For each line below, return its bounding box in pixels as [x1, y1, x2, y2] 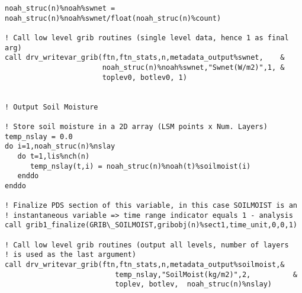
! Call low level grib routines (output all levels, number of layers [5, 240, 289, 249]
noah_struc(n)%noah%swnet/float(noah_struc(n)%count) [5, 14, 221, 22]
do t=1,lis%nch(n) [17, 152, 90, 160]
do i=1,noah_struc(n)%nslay [5, 142, 115, 151]
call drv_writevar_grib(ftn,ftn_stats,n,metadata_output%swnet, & [5, 53, 285, 62]
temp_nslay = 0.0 [5, 132, 73, 141]
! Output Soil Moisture [5, 102, 98, 111]
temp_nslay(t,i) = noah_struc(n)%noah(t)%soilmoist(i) [30, 162, 251, 170]
